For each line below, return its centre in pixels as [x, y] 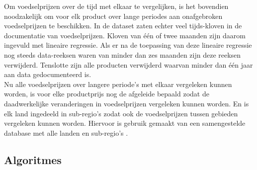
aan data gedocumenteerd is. [48, 74]
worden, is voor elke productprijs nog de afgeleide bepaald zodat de [107, 94]
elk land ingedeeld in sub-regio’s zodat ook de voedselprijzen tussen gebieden [121, 113]
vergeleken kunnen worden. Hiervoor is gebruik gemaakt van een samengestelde [125, 123]
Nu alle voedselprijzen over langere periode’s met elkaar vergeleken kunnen [118, 84]
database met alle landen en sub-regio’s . [66, 132]
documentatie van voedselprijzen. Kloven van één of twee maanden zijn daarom [125, 35]
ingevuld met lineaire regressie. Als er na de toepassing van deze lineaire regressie [128, 45]
